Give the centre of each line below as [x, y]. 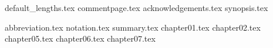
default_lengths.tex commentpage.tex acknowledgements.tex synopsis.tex [136, 8]
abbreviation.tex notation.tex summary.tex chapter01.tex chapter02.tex [133, 27]
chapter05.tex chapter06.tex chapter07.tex [80, 38]
